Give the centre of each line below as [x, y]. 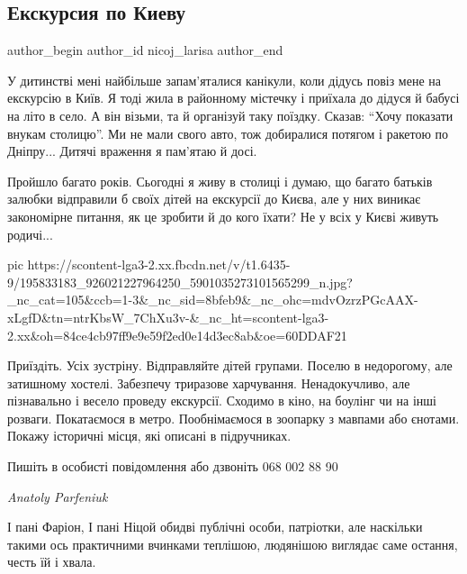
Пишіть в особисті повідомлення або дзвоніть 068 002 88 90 [173, 466]
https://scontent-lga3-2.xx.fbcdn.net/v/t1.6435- [159, 264]
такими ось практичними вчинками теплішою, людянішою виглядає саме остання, [233, 544]
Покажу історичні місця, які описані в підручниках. [149, 436]
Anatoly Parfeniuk [58, 496]
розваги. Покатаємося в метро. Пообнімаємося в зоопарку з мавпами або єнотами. [233, 418]
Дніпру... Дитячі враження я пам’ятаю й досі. [132, 151]
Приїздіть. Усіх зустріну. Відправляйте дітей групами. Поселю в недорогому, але [230, 365]
